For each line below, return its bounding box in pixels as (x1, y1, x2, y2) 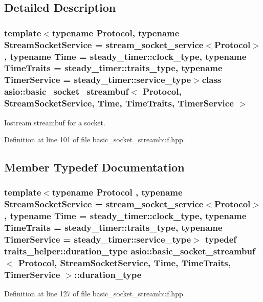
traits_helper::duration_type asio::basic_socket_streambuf (4, 245, 255, 257)
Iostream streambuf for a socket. (4, 117, 105, 127)
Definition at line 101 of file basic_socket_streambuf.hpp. (4, 134, 185, 145)
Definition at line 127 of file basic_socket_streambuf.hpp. (4, 288, 185, 299)
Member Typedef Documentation (4, 159, 185, 175)
